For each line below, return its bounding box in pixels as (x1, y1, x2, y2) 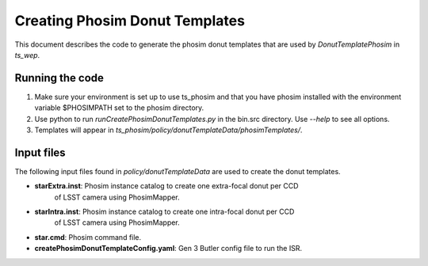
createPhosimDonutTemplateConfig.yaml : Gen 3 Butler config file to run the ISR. (34, 244, 303, 253)
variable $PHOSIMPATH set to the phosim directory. (34, 103, 204, 112)
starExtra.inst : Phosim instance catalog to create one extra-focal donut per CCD (34, 181, 299, 191)
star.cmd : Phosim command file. (34, 232, 142, 241)
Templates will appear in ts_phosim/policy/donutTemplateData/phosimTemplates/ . (34, 125, 303, 135)
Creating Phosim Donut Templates (14, 12, 246, 29)
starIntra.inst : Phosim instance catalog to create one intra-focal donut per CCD (34, 207, 295, 217)
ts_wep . (14, 50, 40, 59)
